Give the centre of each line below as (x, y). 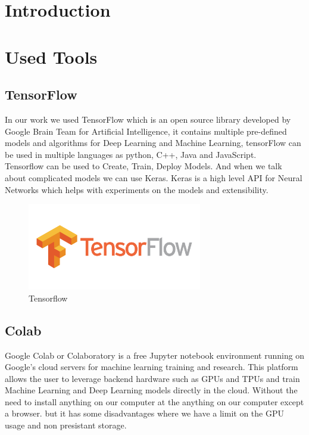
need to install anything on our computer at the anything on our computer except (154, 401)
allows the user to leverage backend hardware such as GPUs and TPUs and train (152, 378)
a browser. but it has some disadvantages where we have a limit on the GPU (144, 413)
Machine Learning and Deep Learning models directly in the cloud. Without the (151, 390)
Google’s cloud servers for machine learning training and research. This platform (152, 367)
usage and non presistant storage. (66, 425)
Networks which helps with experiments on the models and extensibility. (137, 189)
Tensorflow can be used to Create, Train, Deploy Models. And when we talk (143, 166)
